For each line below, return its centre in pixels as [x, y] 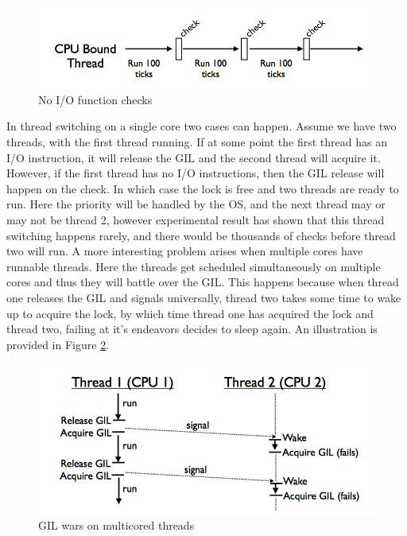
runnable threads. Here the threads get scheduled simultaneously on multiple [194, 266]
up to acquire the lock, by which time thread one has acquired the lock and [190, 313]
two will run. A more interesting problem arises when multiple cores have [185, 251]
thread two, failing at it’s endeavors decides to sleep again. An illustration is [192, 329]
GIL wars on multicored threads [116, 525]
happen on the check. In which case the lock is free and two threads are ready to [203, 188]
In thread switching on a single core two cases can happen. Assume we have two [202, 126]
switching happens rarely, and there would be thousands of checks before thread [201, 235]
